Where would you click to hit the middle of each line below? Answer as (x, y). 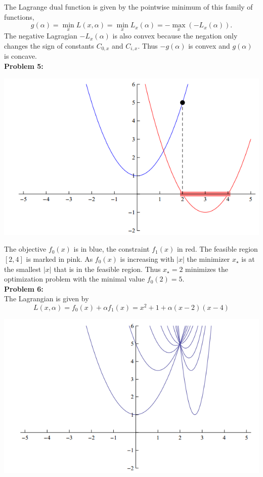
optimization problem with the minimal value (75, 279)
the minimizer (208, 259)
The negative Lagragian (41, 36)
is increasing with (147, 259)
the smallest (23, 269)
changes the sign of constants (49, 46)
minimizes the (207, 269)
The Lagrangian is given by (47, 299)
